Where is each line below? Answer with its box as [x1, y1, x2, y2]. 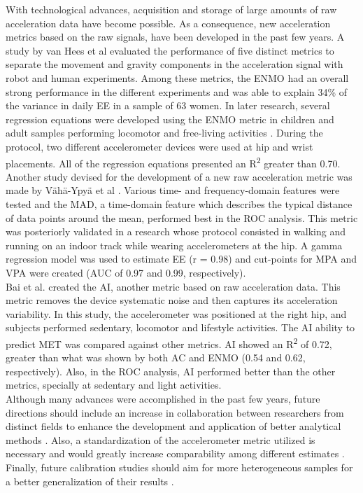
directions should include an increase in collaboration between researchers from [6, 405, 344, 419]
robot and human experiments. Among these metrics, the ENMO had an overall [6, 70, 349, 85]
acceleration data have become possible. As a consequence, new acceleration [6, 15, 331, 30]
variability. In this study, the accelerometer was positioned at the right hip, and [6, 306, 347, 321]
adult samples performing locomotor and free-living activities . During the [6, 125, 323, 140]
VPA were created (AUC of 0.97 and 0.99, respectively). [6, 265, 246, 279]
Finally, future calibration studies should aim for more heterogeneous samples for [6, 459, 353, 474]
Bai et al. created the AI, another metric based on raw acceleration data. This [6, 279, 341, 293]
